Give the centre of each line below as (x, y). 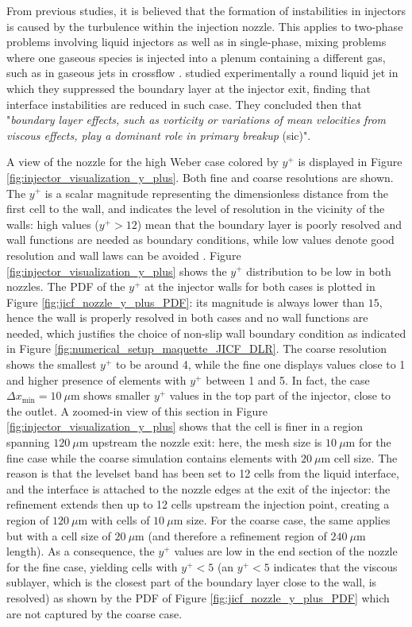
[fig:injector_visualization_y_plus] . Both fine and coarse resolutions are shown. (200, 177)
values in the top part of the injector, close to (280, 395)
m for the (368, 442)
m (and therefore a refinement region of (231, 535)
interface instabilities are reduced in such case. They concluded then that (184, 104)
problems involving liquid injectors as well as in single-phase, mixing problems (196, 42)
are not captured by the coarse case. (94, 613)
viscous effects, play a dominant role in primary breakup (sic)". (159, 135)
